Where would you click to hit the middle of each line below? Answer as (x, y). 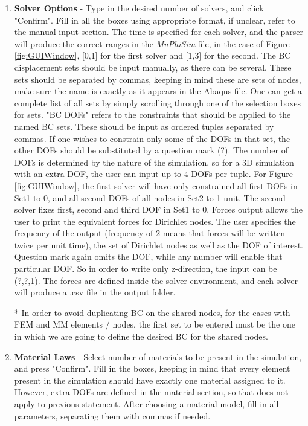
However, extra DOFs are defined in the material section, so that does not (151, 392)
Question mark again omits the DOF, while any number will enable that (148, 257)
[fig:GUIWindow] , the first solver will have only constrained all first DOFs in (156, 185)
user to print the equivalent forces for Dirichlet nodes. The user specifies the (155, 221)
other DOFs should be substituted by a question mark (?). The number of (151, 150)
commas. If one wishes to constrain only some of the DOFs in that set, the (152, 138)
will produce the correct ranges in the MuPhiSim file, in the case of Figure (152, 43)
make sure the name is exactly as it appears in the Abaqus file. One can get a (158, 91)
